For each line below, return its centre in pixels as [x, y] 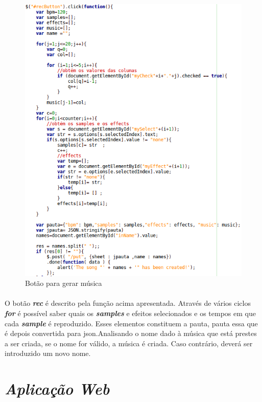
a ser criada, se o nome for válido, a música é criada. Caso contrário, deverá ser [129, 343]
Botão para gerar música [64, 283]
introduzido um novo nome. [48, 353]
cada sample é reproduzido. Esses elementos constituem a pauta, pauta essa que [131, 323]
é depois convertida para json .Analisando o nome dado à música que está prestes [131, 333]
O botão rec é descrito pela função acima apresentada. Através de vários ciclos [128, 303]
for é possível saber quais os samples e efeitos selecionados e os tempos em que [130, 313]
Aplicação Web [57, 389]
